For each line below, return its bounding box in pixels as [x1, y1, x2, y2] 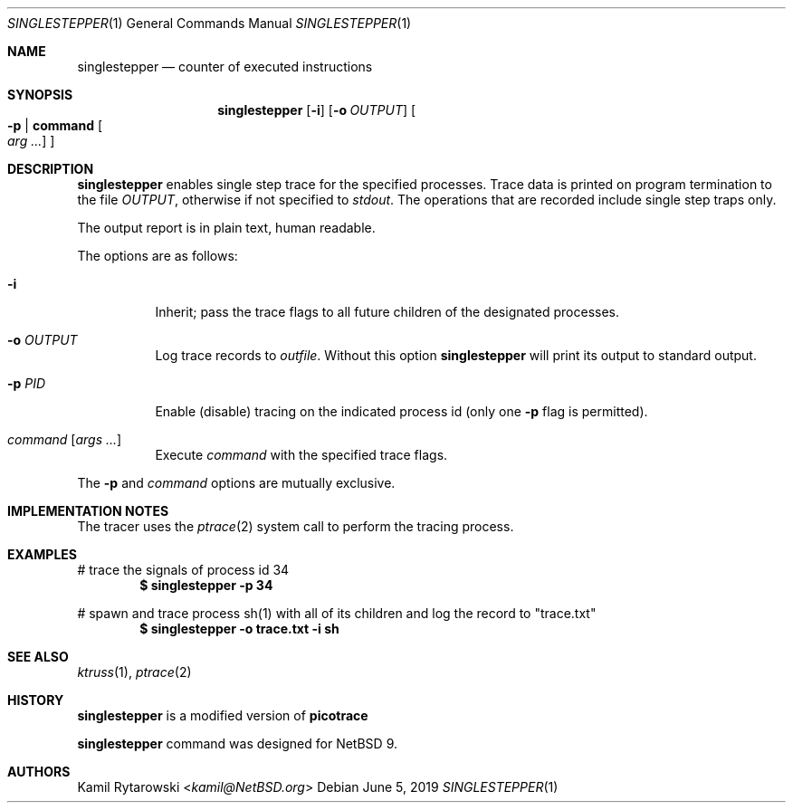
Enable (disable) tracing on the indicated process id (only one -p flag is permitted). [155, 404, 648, 419]
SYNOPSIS [7, 87, 73, 102]
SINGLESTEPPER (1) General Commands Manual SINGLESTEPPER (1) [7, 15, 412, 31]
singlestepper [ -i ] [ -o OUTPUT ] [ [217, 102, 416, 118]
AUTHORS [7, 764, 71, 779]
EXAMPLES [7, 547, 77, 562]
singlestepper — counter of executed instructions [77, 59, 373, 74]
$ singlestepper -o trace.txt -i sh [139, 621, 339, 636]
